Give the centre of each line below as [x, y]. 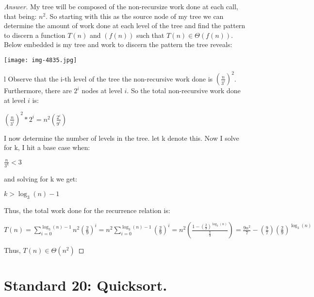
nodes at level [102, 91]
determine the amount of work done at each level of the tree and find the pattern [125, 25]
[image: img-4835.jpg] [41, 60]
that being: [20, 16]
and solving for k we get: [41, 179]
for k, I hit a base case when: [47, 147]
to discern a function [35, 35]
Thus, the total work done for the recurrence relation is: [87, 210]
